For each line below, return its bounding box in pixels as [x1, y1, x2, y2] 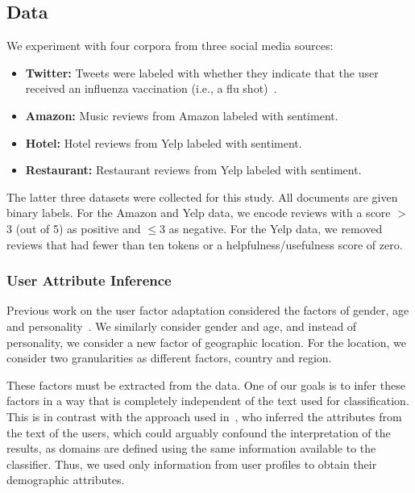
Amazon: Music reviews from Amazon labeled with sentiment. [25, 107, 338, 123]
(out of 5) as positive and [15, 219, 141, 236]
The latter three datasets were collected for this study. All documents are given [6, 188, 398, 205]
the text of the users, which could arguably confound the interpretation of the [6, 424, 391, 441]
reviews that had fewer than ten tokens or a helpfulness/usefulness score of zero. [6, 236, 403, 253]
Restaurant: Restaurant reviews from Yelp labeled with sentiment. [25, 161, 362, 178]
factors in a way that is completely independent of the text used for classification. [6, 392, 409, 409]
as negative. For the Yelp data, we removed [168, 219, 383, 236]
